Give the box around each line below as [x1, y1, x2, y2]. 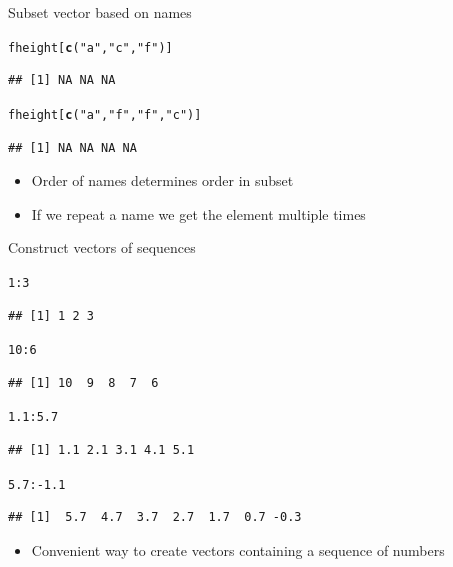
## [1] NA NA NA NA [8, 140, 137, 155]
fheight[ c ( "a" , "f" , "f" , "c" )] [8, 107, 202, 122]
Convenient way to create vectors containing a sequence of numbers [31, 539, 445, 560]
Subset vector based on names [8, 2, 192, 22]
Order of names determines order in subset [31, 170, 294, 191]
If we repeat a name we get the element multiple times [31, 203, 366, 224]
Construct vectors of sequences [8, 237, 196, 258]
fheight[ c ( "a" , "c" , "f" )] [8, 40, 173, 55]
